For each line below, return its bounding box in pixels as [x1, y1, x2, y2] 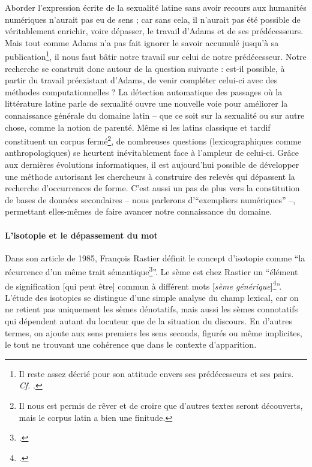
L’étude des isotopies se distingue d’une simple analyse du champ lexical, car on [5, 291, 299, 303]
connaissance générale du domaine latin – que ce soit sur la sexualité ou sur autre [5, 109, 305, 121]
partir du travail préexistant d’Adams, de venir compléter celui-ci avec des [5, 74, 278, 86]
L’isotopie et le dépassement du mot [5, 228, 158, 241]
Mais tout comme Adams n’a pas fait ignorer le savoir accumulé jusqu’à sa [5, 36, 279, 49]
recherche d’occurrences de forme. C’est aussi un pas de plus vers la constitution [5, 182, 300, 194]
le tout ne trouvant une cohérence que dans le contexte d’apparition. [5, 338, 257, 351]
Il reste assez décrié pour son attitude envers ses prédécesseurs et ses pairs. [19, 367, 294, 379]
